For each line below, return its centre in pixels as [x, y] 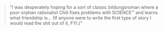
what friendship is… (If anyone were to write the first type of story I [80, 18]
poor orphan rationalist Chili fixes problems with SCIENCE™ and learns [84, 12]
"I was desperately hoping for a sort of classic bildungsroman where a [84, 7]
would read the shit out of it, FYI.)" [46, 23]
